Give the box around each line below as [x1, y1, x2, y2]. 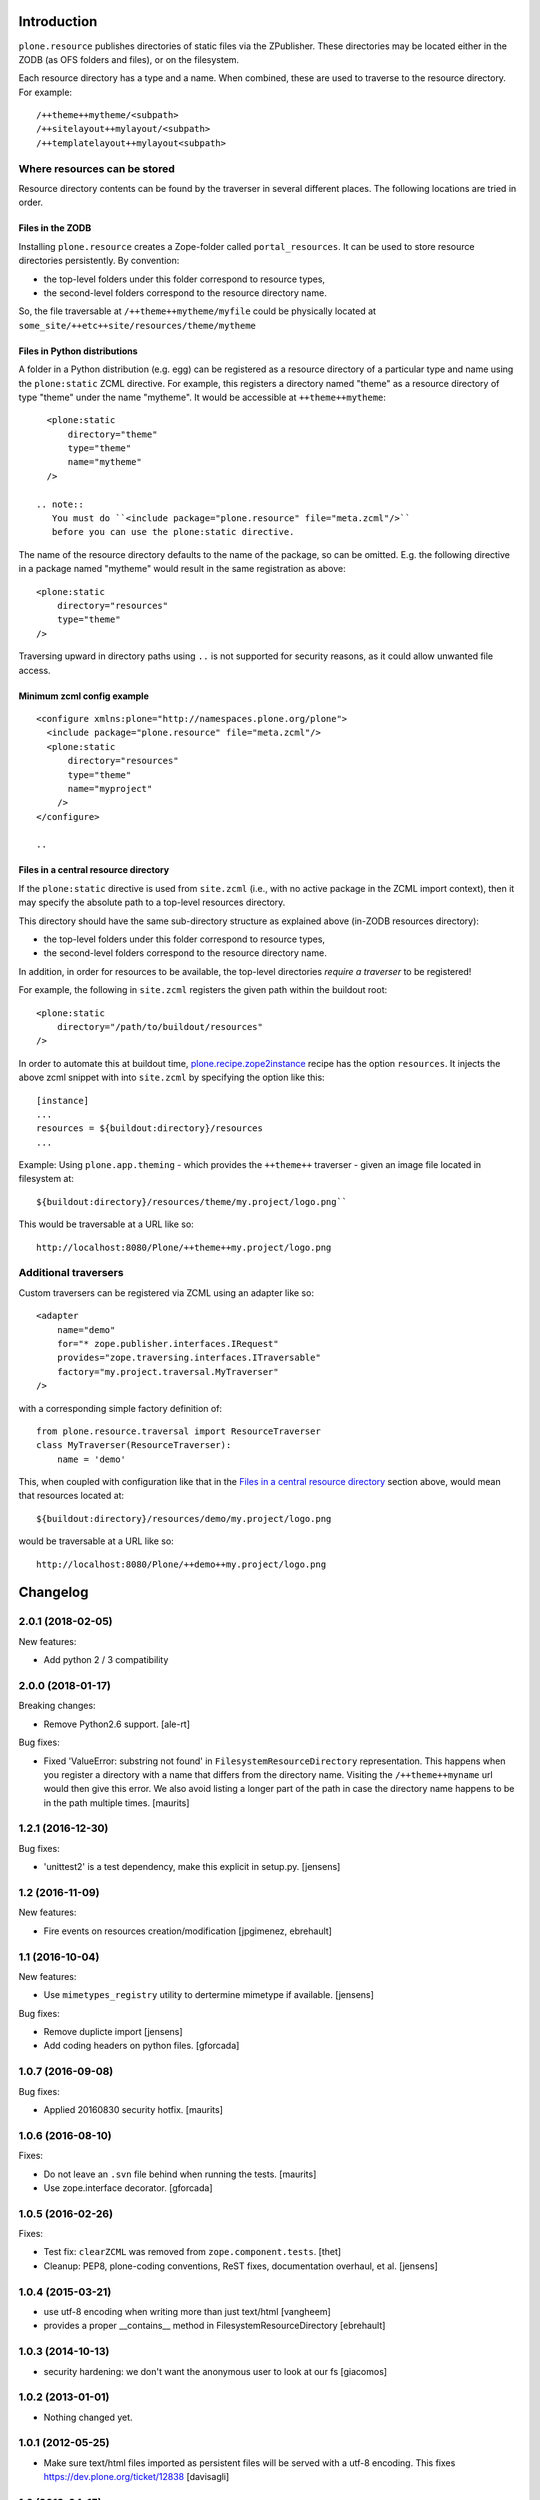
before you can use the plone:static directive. [51, 526, 295, 538]
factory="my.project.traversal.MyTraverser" [56, 1366, 279, 1377]
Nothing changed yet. [43, 2411, 134, 2423]
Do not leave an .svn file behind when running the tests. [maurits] [43, 2168, 317, 2180]
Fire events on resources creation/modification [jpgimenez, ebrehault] [43, 1925, 332, 1937]
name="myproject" [67, 783, 153, 794]
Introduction [18, 13, 98, 30]
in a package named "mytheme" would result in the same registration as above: [18, 563, 346, 575]
